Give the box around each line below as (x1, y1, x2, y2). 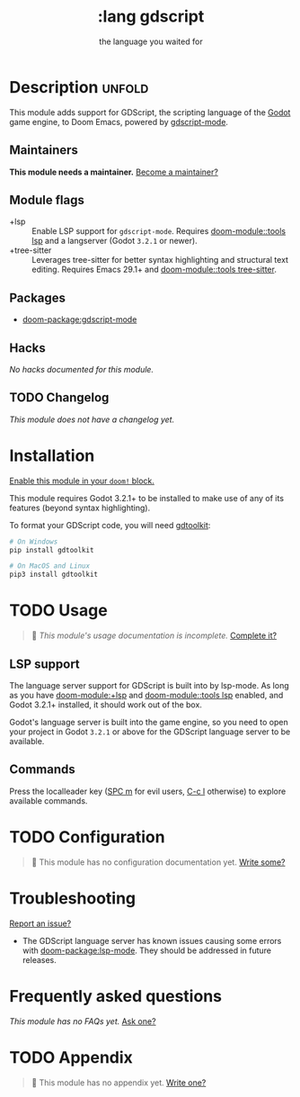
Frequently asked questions (9, 985, 223, 1006)
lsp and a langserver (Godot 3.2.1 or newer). (31, 236, 198, 247)
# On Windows (9, 537, 58, 546)
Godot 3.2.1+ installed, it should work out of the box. (9, 699, 202, 710)
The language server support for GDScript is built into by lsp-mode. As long (9, 679, 289, 690)
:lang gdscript (97, 6, 205, 27)
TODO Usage (9, 600, 108, 621)
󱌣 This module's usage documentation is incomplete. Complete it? (31, 630, 277, 641)
